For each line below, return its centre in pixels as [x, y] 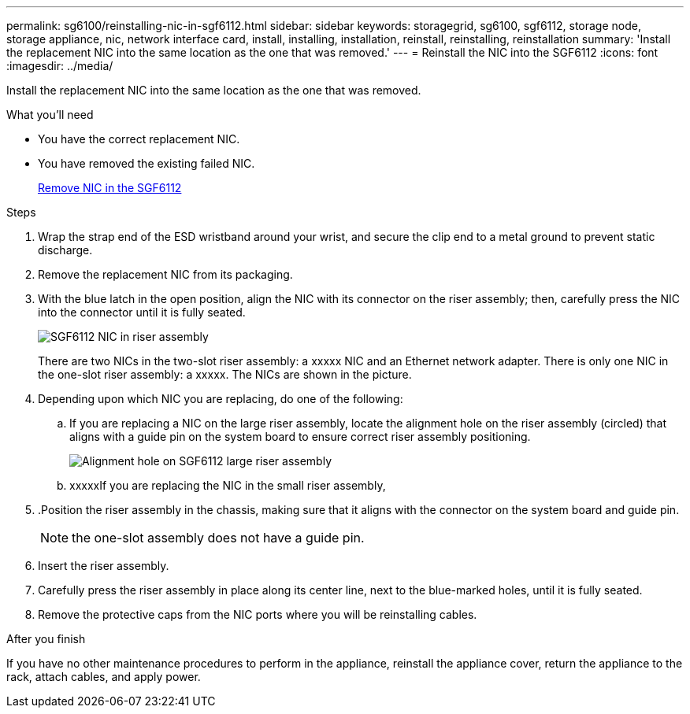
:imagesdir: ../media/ [60, 66]
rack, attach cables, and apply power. [104, 677]
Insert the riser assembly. [104, 566]
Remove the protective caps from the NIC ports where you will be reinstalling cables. [258, 614]
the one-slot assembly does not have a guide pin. [218, 538]
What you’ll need [50, 115]
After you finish [46, 639]
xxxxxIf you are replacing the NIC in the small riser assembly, [228, 485]
